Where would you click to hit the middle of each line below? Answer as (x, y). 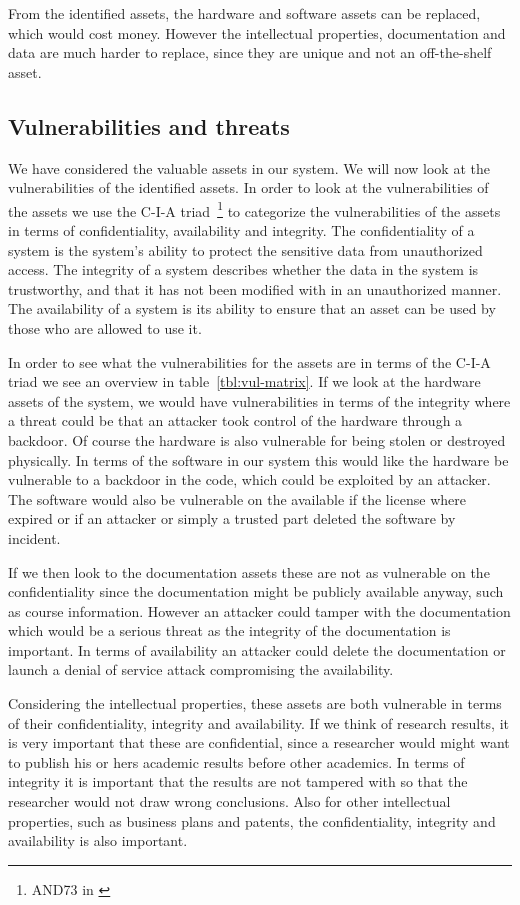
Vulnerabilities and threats (149, 125)
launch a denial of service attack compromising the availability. (201, 669)
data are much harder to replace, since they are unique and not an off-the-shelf (250, 52)
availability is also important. (98, 840)
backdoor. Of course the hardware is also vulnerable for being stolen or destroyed (257, 439)
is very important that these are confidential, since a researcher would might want (259, 742)
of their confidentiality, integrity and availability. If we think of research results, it (258, 722)
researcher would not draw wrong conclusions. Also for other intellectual (229, 801)
